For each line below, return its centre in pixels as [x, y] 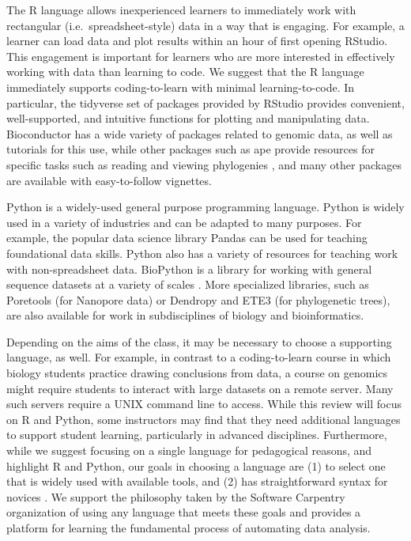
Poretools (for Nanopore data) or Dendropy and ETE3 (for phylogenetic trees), [198, 299]
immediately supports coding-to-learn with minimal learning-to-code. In [181, 87]
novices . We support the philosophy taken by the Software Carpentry [176, 496]
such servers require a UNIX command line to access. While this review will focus [204, 404]
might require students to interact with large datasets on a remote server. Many [200, 388]
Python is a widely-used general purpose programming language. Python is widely [205, 207]
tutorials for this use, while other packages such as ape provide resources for [190, 149]
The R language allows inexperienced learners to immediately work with [181, 9]
